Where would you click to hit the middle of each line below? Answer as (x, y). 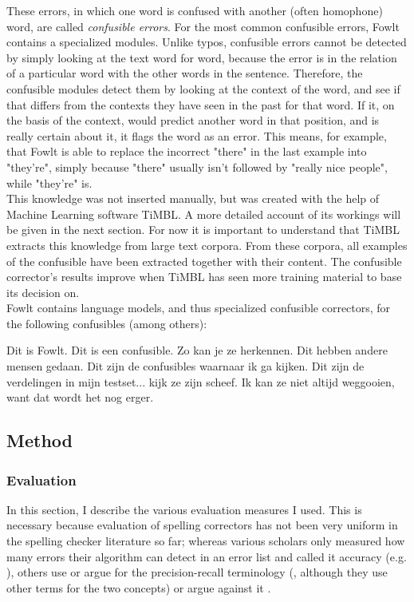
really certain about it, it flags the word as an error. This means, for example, (197, 135)
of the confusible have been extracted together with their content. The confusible (204, 261)
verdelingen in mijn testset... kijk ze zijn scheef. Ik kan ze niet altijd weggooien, (201, 381)
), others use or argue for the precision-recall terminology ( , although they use (197, 572)
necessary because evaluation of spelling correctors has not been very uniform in (202, 525)
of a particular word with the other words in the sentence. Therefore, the (185, 73)
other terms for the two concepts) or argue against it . (139, 587)
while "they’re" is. (49, 182)
